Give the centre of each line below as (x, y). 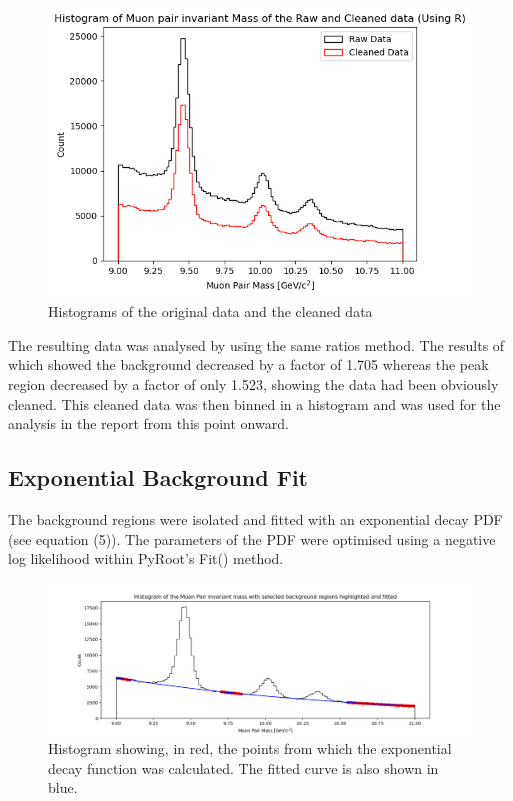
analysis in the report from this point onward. (148, 423)
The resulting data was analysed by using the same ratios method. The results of (256, 344)
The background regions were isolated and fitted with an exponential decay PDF (255, 518)
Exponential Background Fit (158, 477)
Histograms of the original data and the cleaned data (210, 311)
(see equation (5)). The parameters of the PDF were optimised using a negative (252, 538)
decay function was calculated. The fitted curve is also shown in (243, 767)
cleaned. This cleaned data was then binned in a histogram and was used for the (254, 403)
